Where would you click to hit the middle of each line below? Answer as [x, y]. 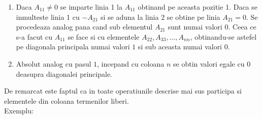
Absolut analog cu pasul [54, 63]
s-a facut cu [34, 36]
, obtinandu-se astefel [223, 36]
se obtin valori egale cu [209, 63]
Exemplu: [19, 111]
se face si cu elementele [104, 36]
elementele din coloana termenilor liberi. [67, 100]
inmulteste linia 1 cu [48, 17]
